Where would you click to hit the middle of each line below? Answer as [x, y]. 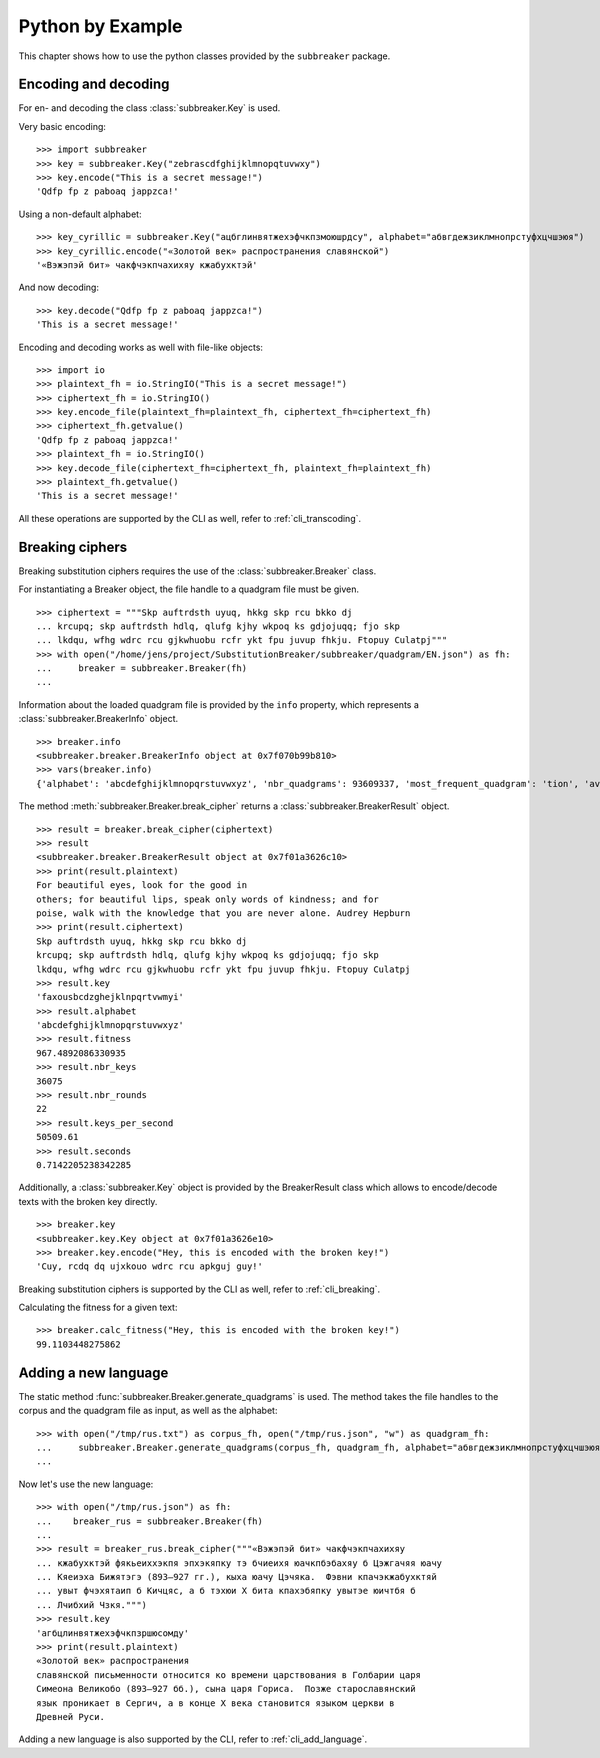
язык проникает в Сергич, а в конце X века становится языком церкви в [215, 1703]
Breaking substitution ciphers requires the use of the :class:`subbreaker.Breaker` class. [197, 571]
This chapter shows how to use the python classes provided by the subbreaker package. [204, 56]
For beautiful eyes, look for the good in [142, 885]
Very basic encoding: [62, 126]
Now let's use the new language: [86, 1484]
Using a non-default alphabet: [80, 214]
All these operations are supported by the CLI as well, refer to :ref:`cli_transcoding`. [190, 518]
